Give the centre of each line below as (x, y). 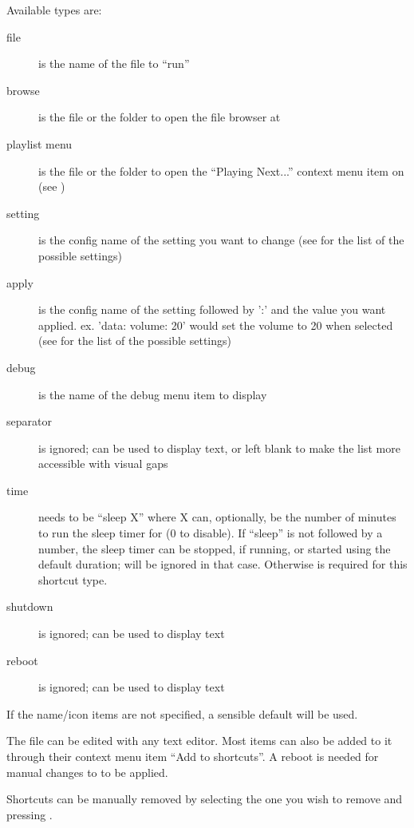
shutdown (30, 606)
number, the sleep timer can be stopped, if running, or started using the (215, 548)
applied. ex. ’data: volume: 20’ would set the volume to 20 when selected (216, 325)
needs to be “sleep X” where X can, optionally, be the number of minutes (217, 517)
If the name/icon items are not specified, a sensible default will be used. (182, 713)
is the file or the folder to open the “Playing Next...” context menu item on (221, 170)
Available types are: (54, 10)
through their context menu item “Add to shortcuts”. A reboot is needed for (193, 756)
